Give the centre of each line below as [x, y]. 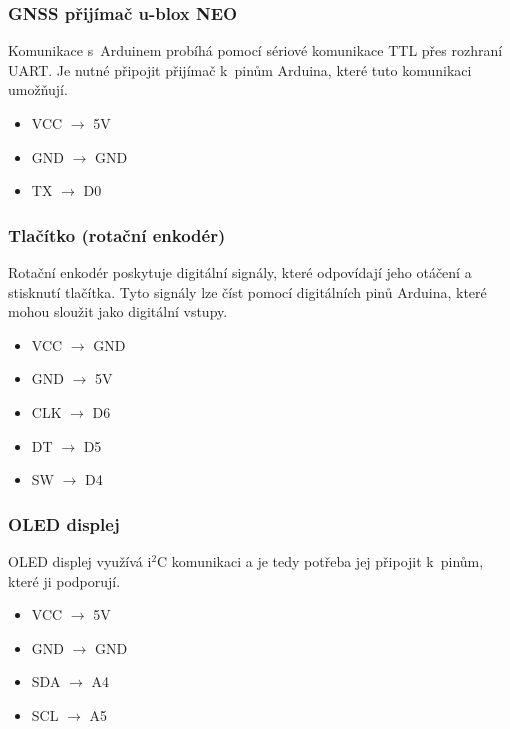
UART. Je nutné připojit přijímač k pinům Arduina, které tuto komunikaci [240, 69]
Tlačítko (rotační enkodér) [117, 234]
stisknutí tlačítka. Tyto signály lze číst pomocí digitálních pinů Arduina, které [247, 291]
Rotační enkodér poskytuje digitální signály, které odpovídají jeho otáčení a [240, 272]
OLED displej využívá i [80, 560]
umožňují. [38, 89]
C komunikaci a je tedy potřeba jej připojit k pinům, [320, 560]
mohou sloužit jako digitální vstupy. [118, 311]
